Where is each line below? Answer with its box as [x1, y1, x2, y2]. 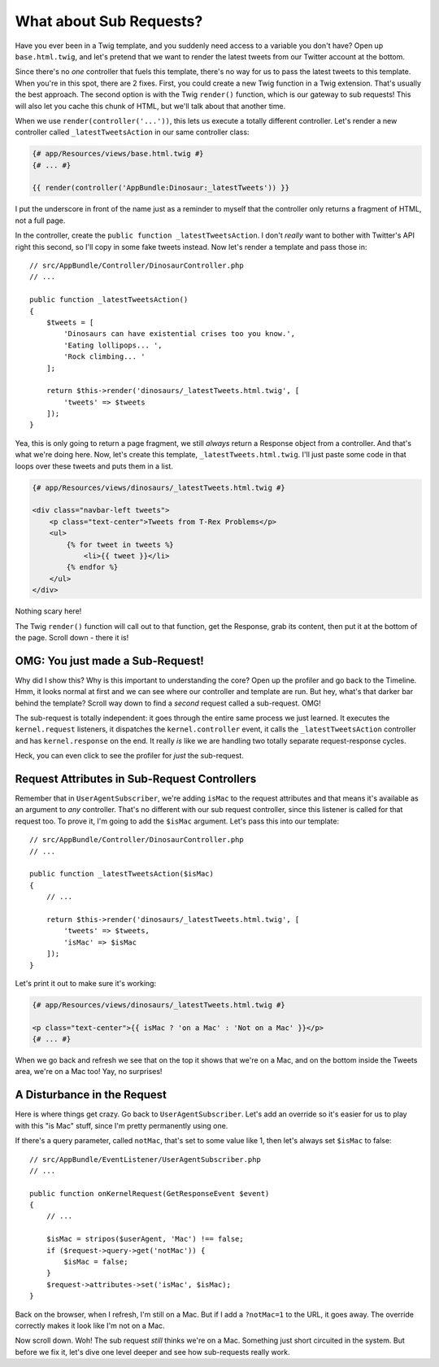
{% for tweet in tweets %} [66, 539, 174, 549]
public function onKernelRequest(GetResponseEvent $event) [29, 1189, 270, 1198]
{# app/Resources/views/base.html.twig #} [32, 149, 204, 159]
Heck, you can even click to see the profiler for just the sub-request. [15, 751, 244, 761]
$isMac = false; [63, 1257, 128, 1267]
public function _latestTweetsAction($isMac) [29, 869, 215, 879]
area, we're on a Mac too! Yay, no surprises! [15, 1067, 163, 1077]
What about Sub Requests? [15, 12, 203, 30]
